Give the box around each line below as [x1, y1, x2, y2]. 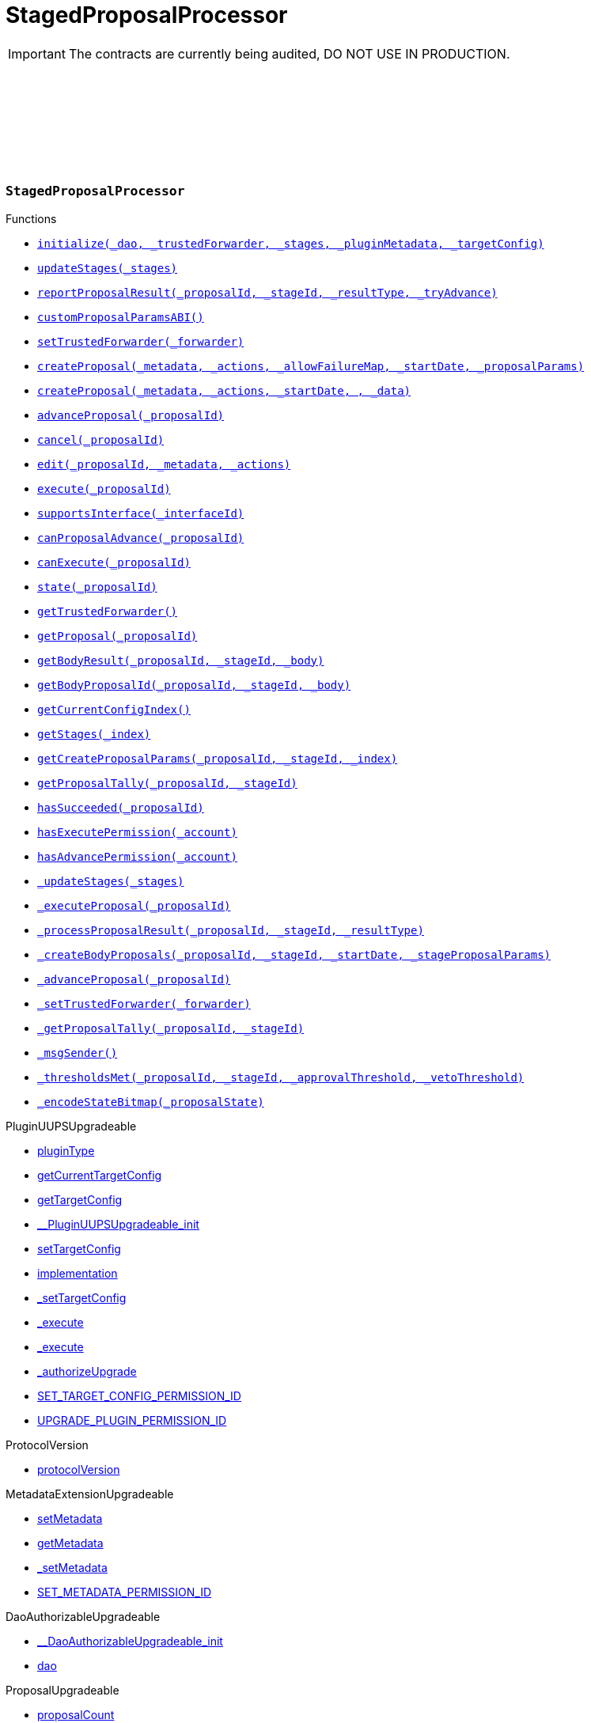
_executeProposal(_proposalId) [37, 899, 231, 912]
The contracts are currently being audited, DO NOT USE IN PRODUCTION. [68, 45, 510, 62]
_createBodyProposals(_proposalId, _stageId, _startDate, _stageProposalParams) [37, 948, 551, 961]
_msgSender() [37, 1046, 118, 1059]
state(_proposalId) [37, 580, 157, 593]
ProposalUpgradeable [6, 1683, 119, 1697]
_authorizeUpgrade [37, 1364, 137, 1378]
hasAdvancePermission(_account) [37, 850, 237, 863]
